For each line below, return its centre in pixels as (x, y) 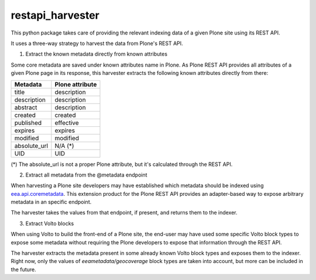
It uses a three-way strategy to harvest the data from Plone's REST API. (97, 43)
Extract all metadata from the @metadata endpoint (86, 175)
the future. (23, 269)
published (28, 123)
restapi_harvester (55, 15)
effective (67, 123)
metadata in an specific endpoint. (51, 202)
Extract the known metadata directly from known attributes (97, 54)
